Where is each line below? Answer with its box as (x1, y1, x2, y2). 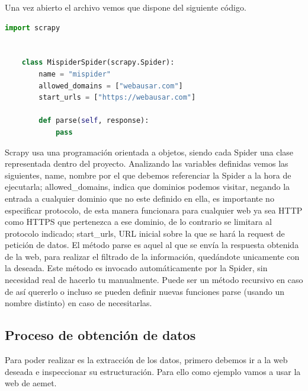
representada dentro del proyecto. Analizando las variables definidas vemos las (5, 157, 288, 170)
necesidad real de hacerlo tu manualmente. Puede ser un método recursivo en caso (5, 274, 303, 286)
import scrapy (5, 23, 60, 32)
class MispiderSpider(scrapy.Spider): (21, 58, 175, 67)
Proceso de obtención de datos (5, 326, 196, 344)
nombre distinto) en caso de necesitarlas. (5, 297, 152, 309)
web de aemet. (5, 377, 57, 389)
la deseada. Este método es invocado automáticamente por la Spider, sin (5, 262, 268, 274)
